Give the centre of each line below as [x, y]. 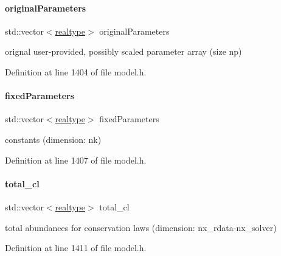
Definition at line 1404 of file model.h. [76, 71]
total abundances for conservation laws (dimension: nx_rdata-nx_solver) [141, 227]
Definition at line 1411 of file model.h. [76, 248]
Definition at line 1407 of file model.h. [76, 160]
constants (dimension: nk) [53, 139]
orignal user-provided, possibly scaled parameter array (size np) [123, 51]
